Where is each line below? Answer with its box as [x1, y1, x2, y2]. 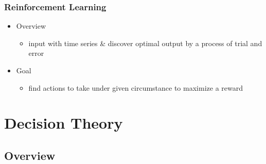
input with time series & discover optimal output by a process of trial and [28, 37, 262, 48]
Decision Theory [4, 112, 123, 133]
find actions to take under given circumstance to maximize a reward [28, 82, 243, 93]
